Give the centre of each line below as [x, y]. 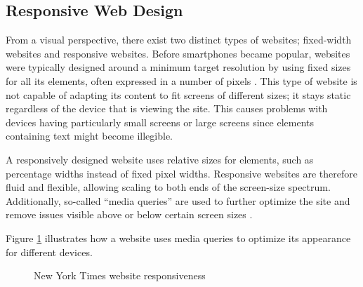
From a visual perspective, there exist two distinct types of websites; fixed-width [179, 40]
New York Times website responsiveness [120, 275]
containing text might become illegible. [89, 136]
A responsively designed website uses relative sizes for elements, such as [160, 159]
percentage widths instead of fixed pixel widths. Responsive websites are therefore [181, 173]
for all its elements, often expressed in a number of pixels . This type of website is [181, 80]
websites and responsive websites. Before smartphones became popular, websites [178, 53]
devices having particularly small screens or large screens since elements [160, 122]
